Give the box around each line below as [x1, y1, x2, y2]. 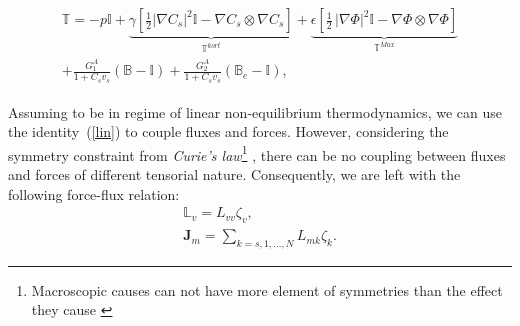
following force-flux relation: [8, 183, 180, 204]
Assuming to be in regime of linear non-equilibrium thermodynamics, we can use [8, 101, 502, 122]
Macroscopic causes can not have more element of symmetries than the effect [31, 279, 503, 300]
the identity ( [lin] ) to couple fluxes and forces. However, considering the [8, 121, 449, 142]
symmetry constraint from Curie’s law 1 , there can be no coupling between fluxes [8, 141, 506, 165]
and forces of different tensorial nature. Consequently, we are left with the [8, 164, 461, 185]
